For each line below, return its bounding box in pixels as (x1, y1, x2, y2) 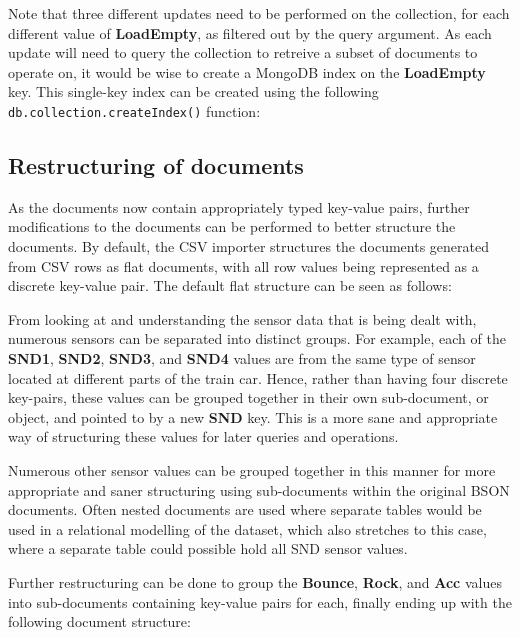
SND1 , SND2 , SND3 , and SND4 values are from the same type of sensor (8, 347, 476, 368)
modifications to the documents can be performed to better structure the (8, 216, 456, 237)
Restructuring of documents (8, 150, 304, 181)
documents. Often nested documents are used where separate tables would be (8, 499, 482, 520)
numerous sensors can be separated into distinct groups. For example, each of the (8, 328, 506, 349)
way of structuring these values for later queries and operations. (8, 426, 399, 447)
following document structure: (8, 611, 191, 632)
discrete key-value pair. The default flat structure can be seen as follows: (8, 275, 452, 296)
